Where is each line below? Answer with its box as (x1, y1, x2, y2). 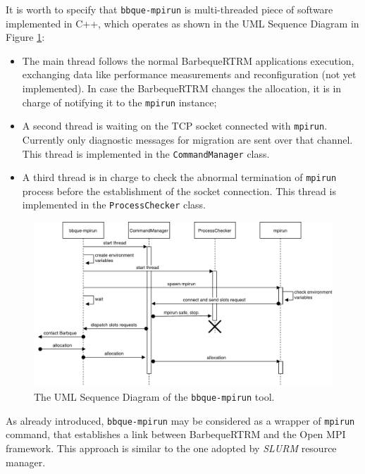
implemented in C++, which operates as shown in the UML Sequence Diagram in (6, 15, 359, 30)
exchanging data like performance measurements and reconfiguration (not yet (22, 67, 357, 82)
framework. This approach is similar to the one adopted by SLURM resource (6, 440, 337, 455)
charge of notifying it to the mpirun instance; (22, 94, 217, 109)
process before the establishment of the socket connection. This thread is (22, 183, 336, 198)
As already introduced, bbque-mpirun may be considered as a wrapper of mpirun (6, 413, 355, 428)
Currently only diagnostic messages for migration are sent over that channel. (22, 132, 353, 146)
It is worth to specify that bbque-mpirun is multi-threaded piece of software (6, 2, 333, 16)
